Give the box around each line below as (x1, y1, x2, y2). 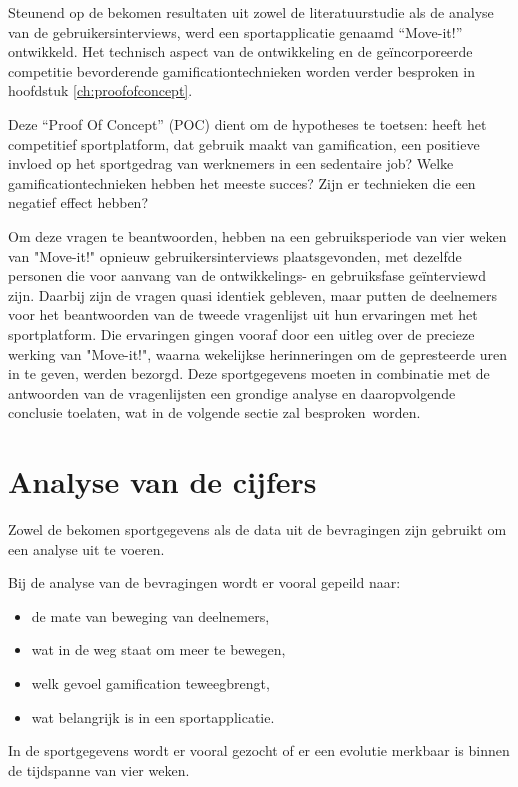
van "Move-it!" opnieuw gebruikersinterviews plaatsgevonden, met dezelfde (8, 245, 462, 266)
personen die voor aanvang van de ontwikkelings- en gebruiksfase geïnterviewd (8, 265, 487, 286)
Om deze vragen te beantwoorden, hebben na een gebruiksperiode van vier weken (8, 225, 507, 246)
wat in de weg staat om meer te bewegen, (31, 639, 286, 660)
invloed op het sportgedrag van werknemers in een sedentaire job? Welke (8, 153, 454, 174)
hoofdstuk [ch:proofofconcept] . (8, 80, 193, 101)
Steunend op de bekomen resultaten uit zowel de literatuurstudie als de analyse (8, 2, 494, 22)
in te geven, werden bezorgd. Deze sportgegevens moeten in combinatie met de (8, 363, 490, 384)
